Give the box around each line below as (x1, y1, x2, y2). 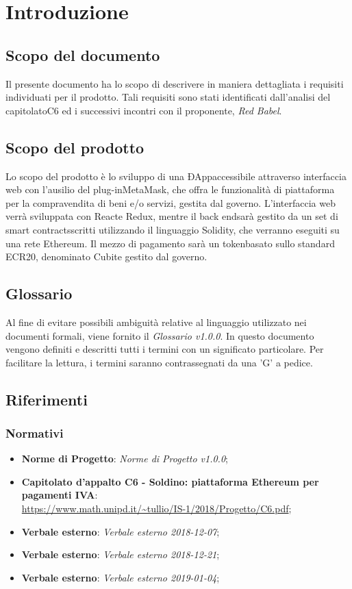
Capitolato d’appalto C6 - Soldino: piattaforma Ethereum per (21, 474, 319, 488)
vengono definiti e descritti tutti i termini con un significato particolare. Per (5, 342, 324, 356)
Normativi (5, 425, 64, 441)
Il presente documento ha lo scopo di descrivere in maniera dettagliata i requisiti (5, 76, 344, 90)
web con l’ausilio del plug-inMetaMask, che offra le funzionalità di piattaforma (5, 182, 335, 197)
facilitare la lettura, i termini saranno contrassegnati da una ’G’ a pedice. (5, 355, 313, 369)
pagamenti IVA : (21, 488, 98, 502)
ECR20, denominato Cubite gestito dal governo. (5, 249, 208, 264)
